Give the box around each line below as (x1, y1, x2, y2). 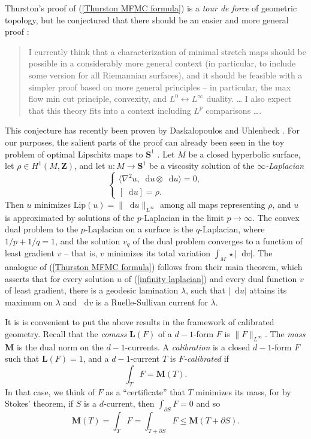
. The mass (264, 327, 306, 340)
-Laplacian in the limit (141, 211, 224, 223)
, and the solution (55, 234, 120, 247)
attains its (249, 284, 287, 296)
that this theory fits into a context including (28, 104, 191, 116)
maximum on (5, 295, 53, 308)
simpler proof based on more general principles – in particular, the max (28, 80, 291, 93)
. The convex (252, 211, 300, 223)
